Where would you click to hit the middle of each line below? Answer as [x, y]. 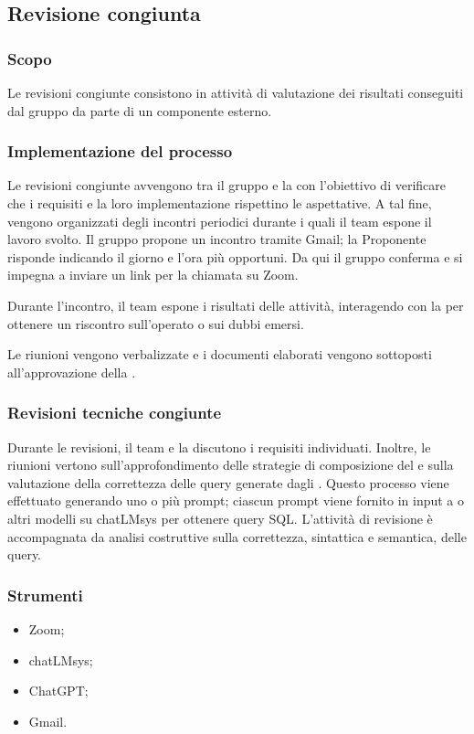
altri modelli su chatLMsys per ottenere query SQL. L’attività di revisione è [220, 518]
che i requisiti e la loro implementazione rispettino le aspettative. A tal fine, [220, 203]
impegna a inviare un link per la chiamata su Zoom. [153, 275]
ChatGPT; [58, 691]
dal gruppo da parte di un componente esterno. [140, 110]
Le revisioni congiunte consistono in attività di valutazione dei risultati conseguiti [236, 92]
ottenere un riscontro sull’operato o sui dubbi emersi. [156, 323]
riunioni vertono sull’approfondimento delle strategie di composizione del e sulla [231, 465]
